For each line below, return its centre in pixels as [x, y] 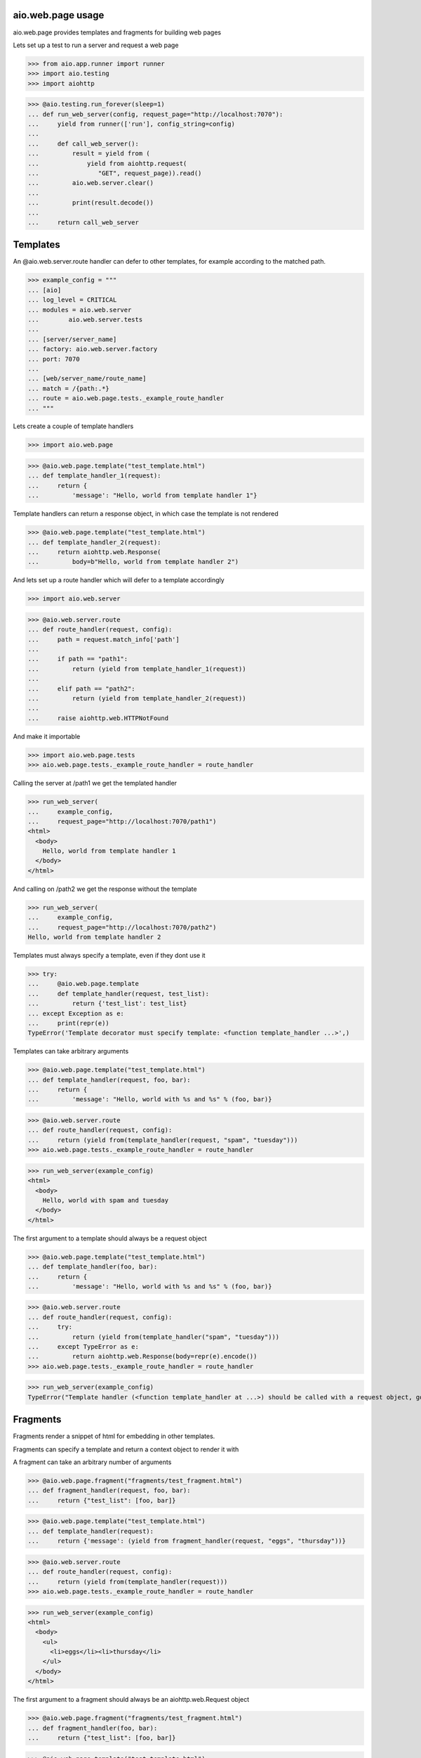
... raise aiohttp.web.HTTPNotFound [98, 718]
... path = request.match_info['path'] [104, 639]
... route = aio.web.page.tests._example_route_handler [126, 398]
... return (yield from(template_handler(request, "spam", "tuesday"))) [163, 1140]
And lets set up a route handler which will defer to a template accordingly [119, 580]
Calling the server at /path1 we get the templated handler [95, 783]
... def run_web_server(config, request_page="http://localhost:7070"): [155, 114]
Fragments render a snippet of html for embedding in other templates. [114, 1436]
